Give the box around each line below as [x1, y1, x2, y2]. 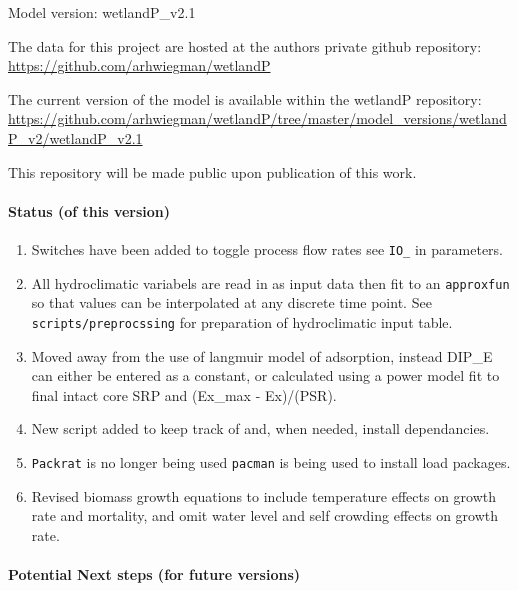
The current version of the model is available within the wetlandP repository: [8, 88, 482, 109]
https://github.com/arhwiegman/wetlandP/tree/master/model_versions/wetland [8, 108, 507, 129]
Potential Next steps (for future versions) [8, 563, 301, 584]
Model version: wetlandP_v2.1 [8, 2, 196, 22]
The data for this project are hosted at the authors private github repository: [8, 35, 482, 56]
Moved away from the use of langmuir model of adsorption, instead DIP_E [31, 345, 493, 366]
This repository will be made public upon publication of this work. [8, 161, 417, 182]
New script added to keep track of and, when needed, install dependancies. [31, 418, 490, 439]
